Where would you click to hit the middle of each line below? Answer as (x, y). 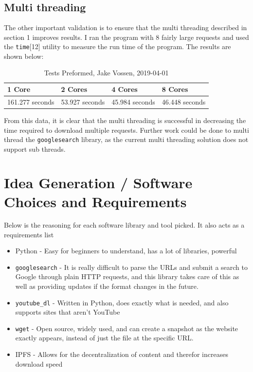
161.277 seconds (31, 102)
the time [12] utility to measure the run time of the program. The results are (117, 46)
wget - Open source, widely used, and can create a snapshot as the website (127, 328)
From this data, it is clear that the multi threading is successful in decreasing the (125, 120)
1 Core (19, 89)
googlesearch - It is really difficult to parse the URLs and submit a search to (131, 267)
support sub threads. (35, 149)
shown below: (24, 56)
